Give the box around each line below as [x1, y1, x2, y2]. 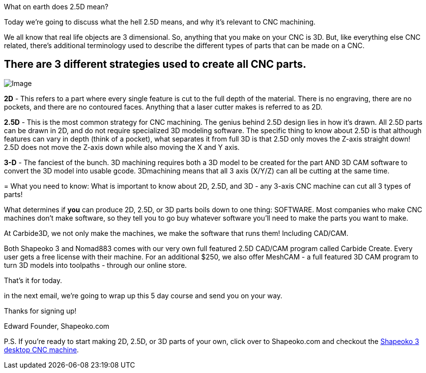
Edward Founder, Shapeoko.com [4, 321, 110, 330]
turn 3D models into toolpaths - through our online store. [4, 260, 187, 269]
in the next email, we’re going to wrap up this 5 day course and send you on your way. [4, 291, 283, 300]
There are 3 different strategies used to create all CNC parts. [4, 58, 307, 71]
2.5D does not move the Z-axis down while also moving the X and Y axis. [4, 143, 240, 151]
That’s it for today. [4, 276, 62, 285]
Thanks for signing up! [4, 306, 77, 315]
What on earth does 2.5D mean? [4, 2, 109, 11]
